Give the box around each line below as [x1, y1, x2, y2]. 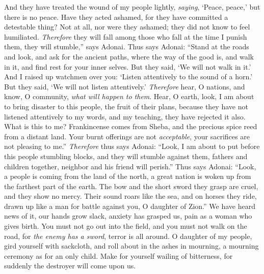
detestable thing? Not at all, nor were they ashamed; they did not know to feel [4, 21, 250, 32]
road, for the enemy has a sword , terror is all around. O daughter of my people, [4, 230, 252, 241]
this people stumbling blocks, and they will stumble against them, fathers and [4, 150, 248, 161]
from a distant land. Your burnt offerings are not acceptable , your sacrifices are [4, 131, 250, 141]
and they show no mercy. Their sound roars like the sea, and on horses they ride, [4, 191, 257, 201]
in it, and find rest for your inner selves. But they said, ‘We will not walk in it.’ [4, 61, 251, 72]
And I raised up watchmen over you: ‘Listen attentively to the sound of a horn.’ [4, 71, 253, 82]
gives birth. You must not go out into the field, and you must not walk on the [4, 221, 247, 231]
